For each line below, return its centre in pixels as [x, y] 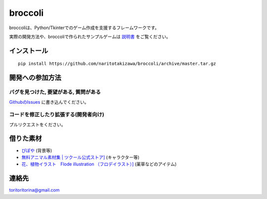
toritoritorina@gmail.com [34, 190]
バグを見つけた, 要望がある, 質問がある [55, 92]
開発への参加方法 [35, 78]
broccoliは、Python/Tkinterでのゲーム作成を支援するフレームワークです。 [84, 28]
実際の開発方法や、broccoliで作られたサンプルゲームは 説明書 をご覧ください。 [90, 37]
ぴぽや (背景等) [37, 150]
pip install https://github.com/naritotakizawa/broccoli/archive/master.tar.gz [117, 64]
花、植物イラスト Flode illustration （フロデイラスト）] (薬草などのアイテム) [99, 164]
